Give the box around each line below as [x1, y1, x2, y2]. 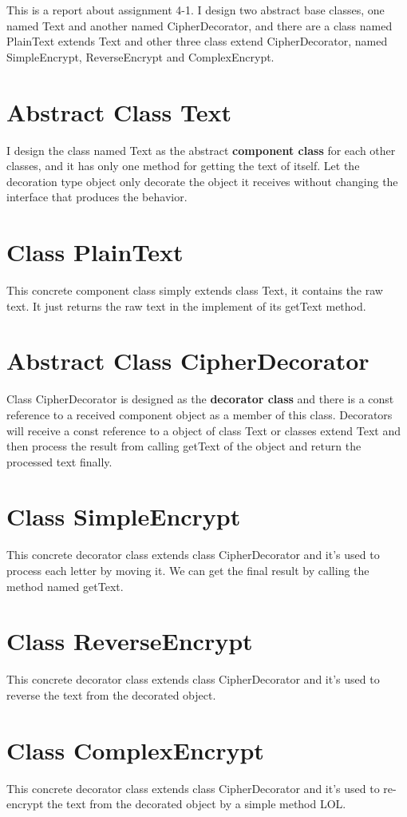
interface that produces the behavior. [6, 188, 188, 205]
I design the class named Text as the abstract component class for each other [6, 141, 396, 158]
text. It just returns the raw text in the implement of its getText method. [6, 297, 366, 314]
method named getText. [6, 577, 124, 594]
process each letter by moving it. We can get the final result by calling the [6, 562, 369, 578]
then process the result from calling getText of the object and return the [6, 438, 362, 454]
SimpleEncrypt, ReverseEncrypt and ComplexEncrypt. [6, 48, 275, 65]
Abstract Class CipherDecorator [6, 344, 369, 377]
